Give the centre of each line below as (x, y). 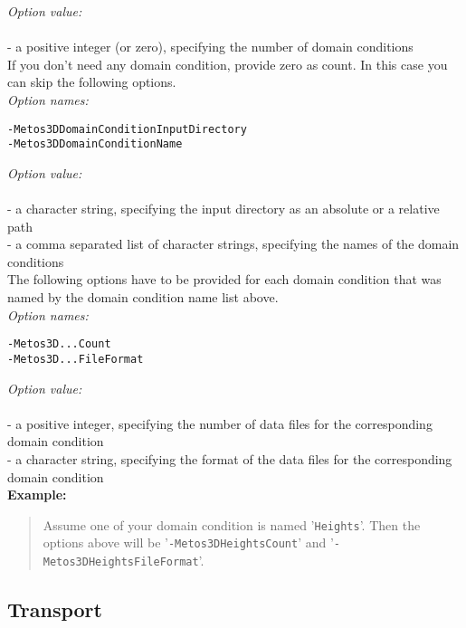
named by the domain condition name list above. (143, 297)
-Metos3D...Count (59, 344)
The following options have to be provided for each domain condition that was (224, 279)
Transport (55, 609)
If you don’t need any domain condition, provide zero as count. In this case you (228, 64)
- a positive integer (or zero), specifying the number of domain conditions (210, 47)
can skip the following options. (92, 82)
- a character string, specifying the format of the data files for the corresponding (230, 458)
